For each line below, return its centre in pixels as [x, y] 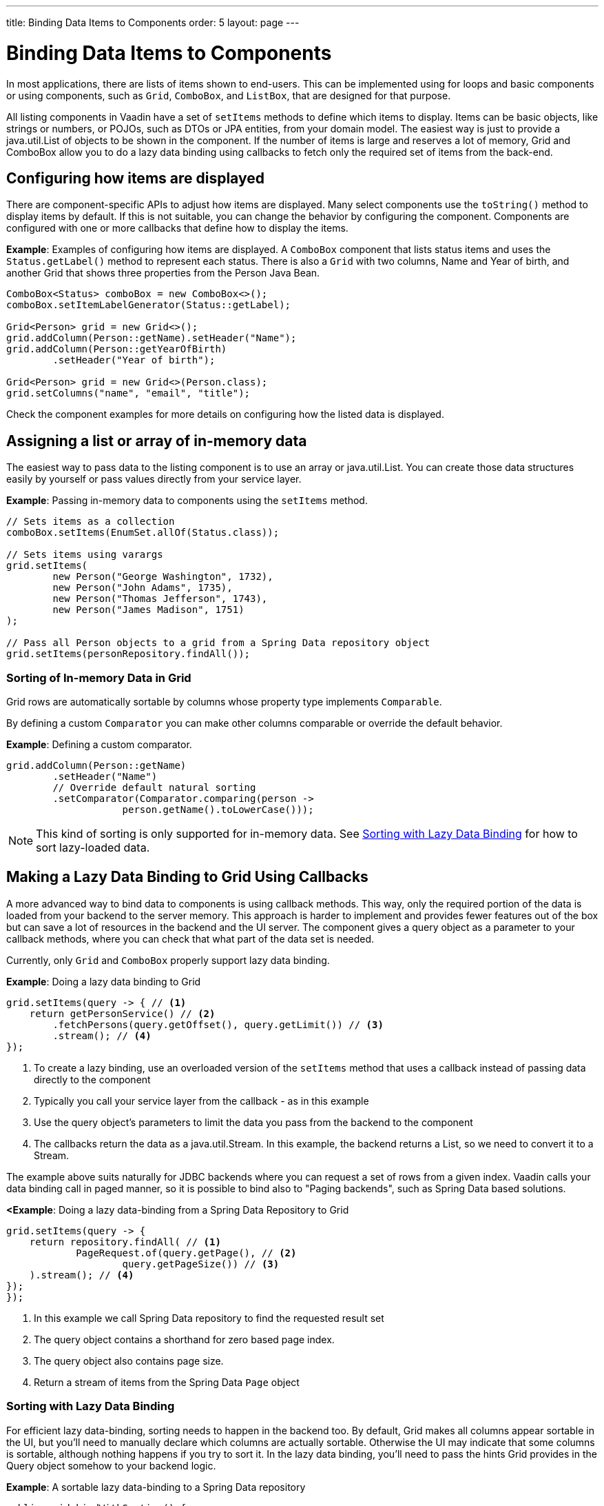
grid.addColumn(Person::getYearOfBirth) [117, 349]
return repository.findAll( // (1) [125, 1242]
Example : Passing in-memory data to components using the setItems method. [187, 501]
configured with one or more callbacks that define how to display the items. [177, 228]
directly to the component [92, 1079]
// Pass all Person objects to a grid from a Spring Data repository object [218, 643]
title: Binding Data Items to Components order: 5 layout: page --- [153, 22]
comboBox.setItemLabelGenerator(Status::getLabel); [149, 305]
